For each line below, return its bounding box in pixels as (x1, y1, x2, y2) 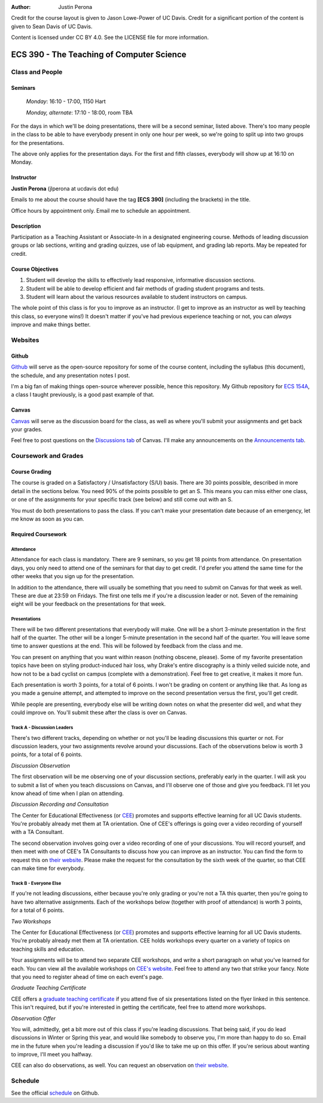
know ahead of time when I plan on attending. (11, 790, 124, 797)
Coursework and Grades (11, 452, 84, 460)
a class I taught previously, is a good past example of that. (11, 391, 155, 398)
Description (11, 222, 41, 229)
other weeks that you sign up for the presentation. (11, 573, 135, 580)
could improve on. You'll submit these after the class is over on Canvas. (11, 709, 188, 716)
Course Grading (11, 468, 52, 476)
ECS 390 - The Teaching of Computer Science (11, 49, 187, 59)
